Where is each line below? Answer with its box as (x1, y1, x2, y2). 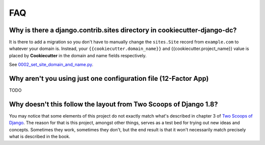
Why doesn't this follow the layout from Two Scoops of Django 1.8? (9, 100, 218, 108)
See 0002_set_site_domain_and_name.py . (9, 62, 93, 68)
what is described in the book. (9, 134, 71, 140)
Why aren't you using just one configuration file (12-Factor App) (9, 74, 209, 83)
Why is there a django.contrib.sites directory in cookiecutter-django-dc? (9, 26, 237, 34)
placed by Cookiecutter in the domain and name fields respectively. (9, 52, 147, 58)
